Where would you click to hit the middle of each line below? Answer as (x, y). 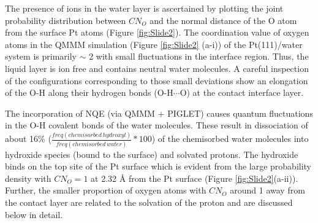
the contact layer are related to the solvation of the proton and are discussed (149, 202)
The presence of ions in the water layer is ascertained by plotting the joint (144, 8)
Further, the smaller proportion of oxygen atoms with (106, 190)
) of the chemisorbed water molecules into (230, 139)
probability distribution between (66, 20)
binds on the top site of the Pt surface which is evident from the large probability (158, 166)
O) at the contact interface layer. (242, 92)
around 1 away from (267, 190)
